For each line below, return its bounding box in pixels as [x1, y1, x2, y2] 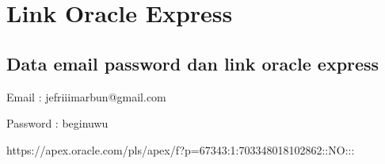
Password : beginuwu [6, 115, 109, 132]
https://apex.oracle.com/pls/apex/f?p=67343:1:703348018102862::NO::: [6, 141, 355, 158]
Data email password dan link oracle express [6, 51, 379, 75]
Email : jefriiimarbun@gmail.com [6, 88, 166, 105]
